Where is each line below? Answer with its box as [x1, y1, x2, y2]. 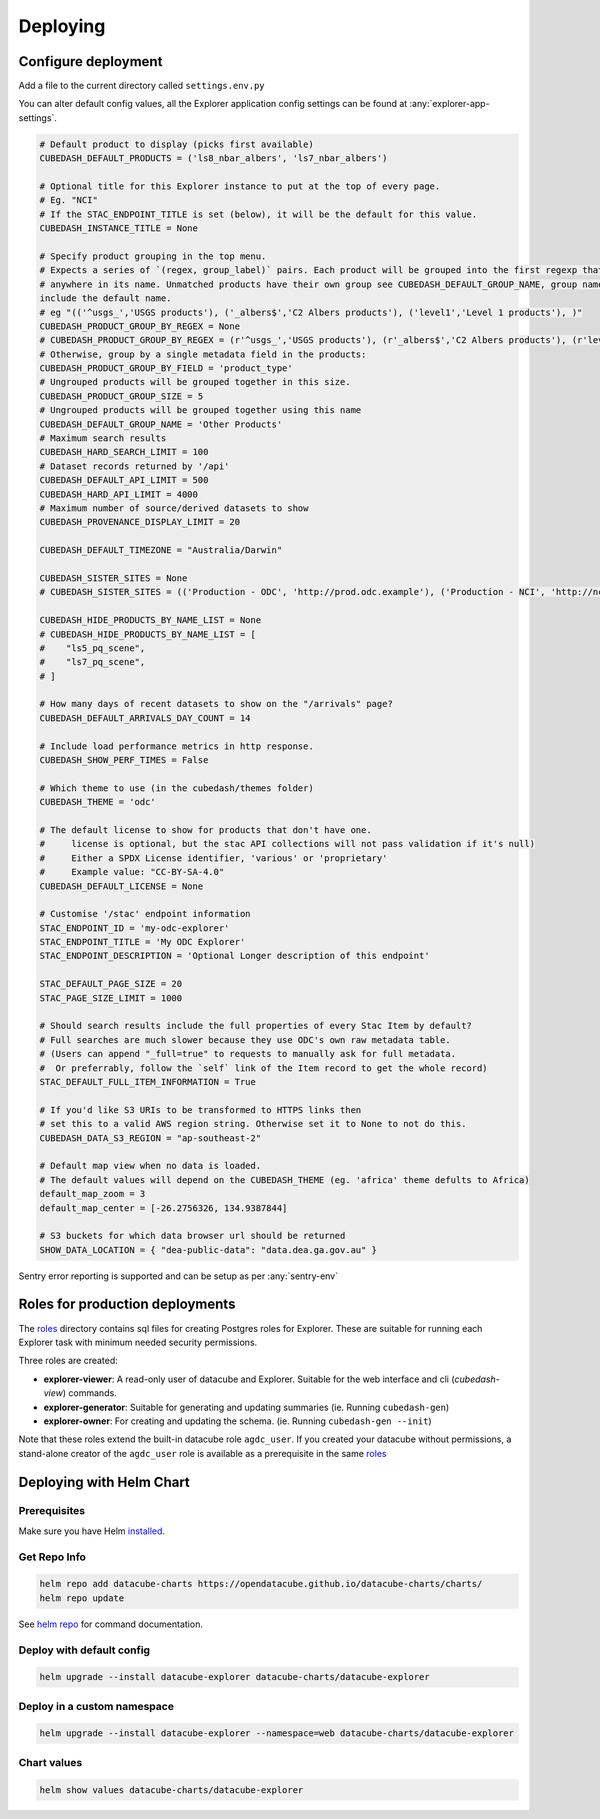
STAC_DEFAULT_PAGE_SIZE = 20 [39, 978, 183, 990]
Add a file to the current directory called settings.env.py [18, 80, 265, 92]
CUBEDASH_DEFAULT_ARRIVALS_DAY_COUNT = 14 [39, 712, 251, 724]
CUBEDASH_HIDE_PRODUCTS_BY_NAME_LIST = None [39, 615, 262, 626]
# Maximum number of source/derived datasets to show [39, 502, 309, 514]
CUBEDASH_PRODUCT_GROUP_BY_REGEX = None [39, 320, 240, 332]
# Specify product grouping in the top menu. [39, 250, 267, 262]
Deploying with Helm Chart [18, 1473, 190, 1490]
